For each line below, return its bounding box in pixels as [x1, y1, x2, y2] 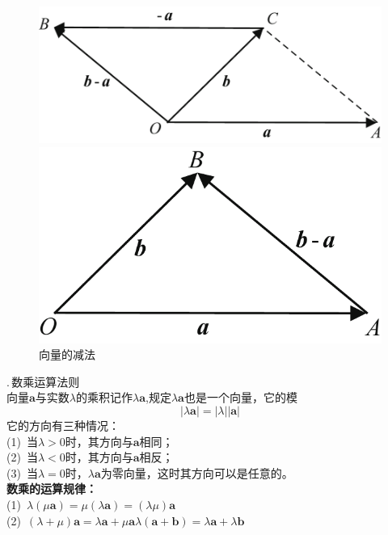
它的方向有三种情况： [6, 416, 120, 433]
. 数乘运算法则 [6, 373, 80, 390]
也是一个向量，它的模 [183, 389, 297, 406]
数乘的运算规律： [6, 480, 97, 497]
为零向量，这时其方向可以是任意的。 [100, 464, 293, 481]
